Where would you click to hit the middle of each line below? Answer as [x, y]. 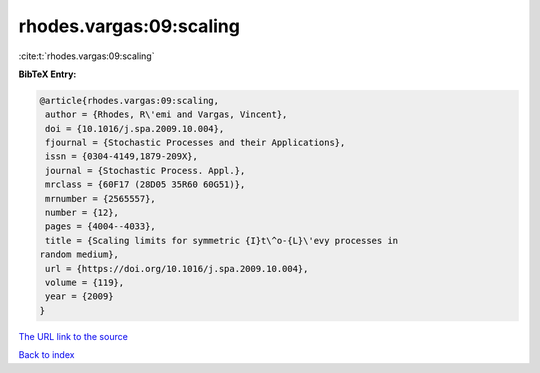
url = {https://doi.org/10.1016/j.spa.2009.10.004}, [177, 268]
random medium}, [79, 254]
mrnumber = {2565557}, [101, 198]
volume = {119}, [85, 282]
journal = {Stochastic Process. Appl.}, [145, 170]
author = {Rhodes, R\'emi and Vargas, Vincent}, [166, 114]
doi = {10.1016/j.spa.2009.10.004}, [135, 128]
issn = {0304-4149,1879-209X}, [122, 156]
